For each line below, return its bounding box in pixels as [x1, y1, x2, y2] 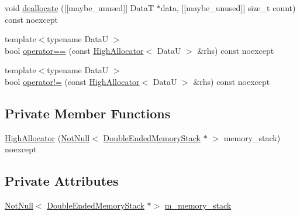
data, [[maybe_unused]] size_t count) [160, 2, 296, 13]
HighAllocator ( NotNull [5, 131, 90, 144]
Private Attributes [5, 172, 119, 190]
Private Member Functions [5, 104, 171, 122]
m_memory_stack [164, 199, 232, 211]
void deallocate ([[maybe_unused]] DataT [5, 2, 154, 13]
